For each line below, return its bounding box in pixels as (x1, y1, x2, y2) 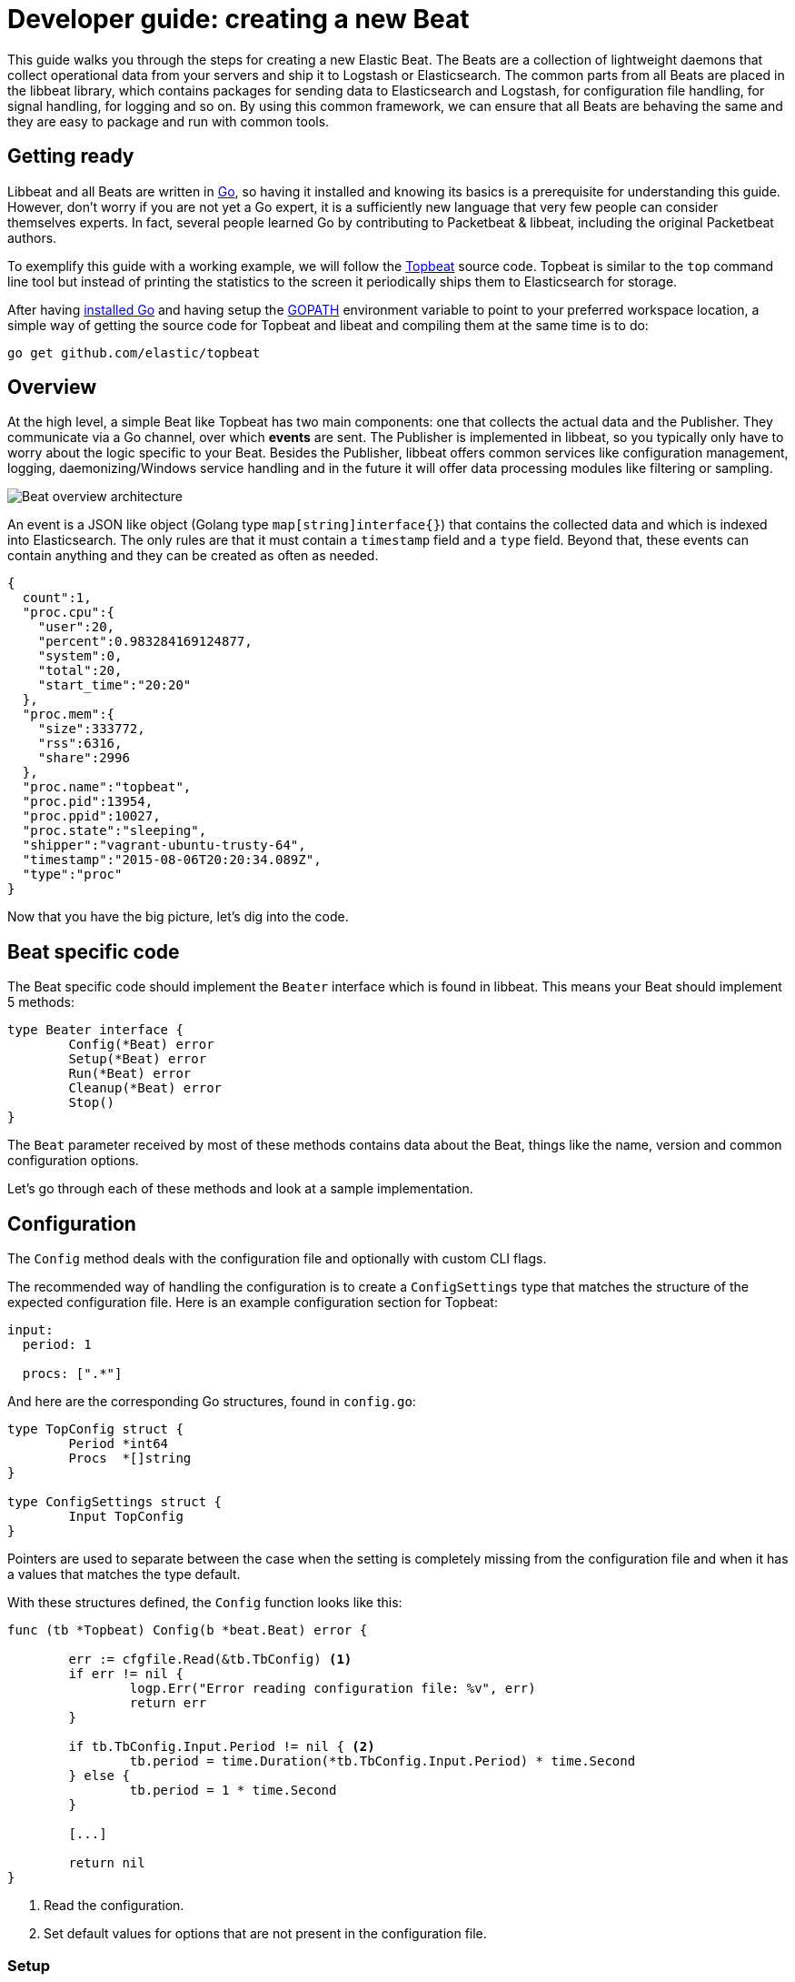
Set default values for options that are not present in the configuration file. (44, 1926, 487, 1942)
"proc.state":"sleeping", (22, 823, 207, 839)
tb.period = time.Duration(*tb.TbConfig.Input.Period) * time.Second (129, 1754, 636, 1769)
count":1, (22, 590, 92, 606)
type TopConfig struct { (7, 1422, 184, 1437)
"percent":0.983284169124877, (37, 634, 253, 649)
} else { (68, 1768, 130, 1784)
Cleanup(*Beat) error (68, 1081, 223, 1096)
